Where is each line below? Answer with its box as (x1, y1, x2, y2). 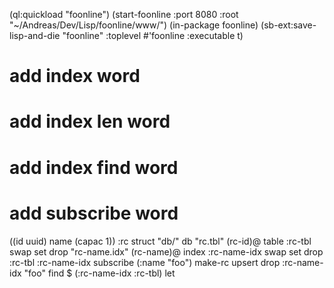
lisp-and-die (9, 30, 61, 41)
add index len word (9, 110, 171, 133)
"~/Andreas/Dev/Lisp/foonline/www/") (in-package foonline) (9, 19, 259, 31)
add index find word (9, 156, 179, 179)
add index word (9, 65, 141, 88)
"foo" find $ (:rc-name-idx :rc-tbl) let (23, 267, 176, 279)
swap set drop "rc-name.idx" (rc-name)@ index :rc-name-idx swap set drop (9, 245, 324, 258)
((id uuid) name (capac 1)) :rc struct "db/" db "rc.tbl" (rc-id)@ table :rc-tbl (9, 235, 312, 247)
